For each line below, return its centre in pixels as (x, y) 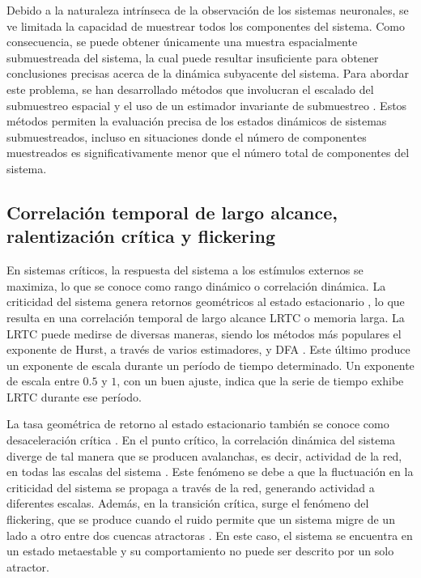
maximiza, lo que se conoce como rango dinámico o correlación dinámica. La (196, 285)
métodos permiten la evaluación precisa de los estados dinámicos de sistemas (197, 121)
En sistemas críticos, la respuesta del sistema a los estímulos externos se (185, 270)
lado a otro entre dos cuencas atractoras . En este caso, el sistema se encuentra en (210, 535)
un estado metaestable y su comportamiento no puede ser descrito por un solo (200, 551)
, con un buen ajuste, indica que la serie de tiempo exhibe (260, 381)
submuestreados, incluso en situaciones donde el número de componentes (187, 136)
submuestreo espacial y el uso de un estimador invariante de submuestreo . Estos (207, 105)
